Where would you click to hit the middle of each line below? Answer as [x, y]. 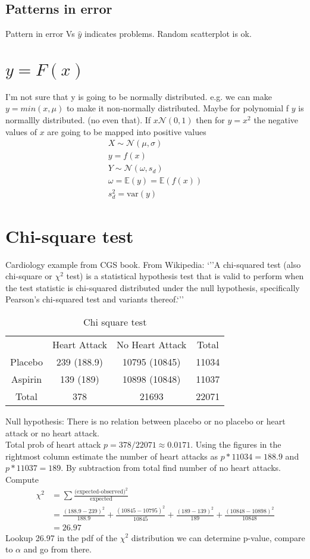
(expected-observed [99, 492]
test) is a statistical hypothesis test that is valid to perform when [185, 276]
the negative [276, 119]
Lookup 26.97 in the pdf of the [62, 537]
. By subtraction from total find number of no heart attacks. [171, 468]
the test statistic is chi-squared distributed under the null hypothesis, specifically [153, 287]
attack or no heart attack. [52, 432]
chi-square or [29, 276]
